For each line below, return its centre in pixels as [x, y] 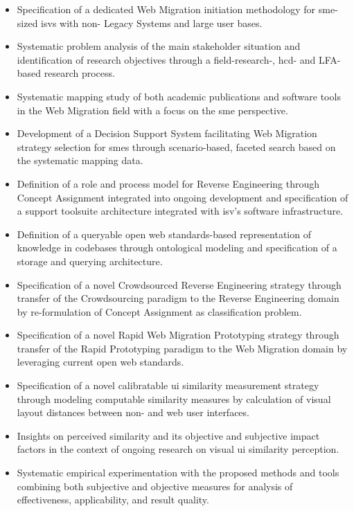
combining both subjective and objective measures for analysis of [155, 486]
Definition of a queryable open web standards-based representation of [164, 234]
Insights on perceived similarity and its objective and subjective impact [168, 435]
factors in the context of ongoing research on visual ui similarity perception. [178, 449]
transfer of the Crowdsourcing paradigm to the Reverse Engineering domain [178, 298]
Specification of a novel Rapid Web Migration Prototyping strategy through [178, 335]
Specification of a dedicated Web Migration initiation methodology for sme [176, 9]
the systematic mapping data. [80, 160]
